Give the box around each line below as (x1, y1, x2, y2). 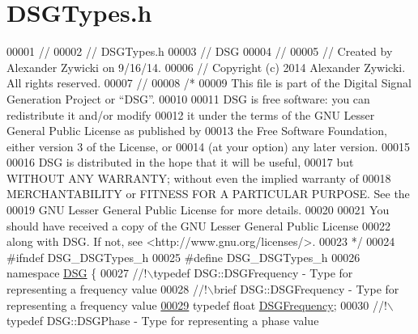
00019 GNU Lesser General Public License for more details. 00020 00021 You (6, 201, 390, 218)
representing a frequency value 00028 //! (6, 281, 207, 298)
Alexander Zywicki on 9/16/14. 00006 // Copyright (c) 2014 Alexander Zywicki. (6, 58, 406, 75)
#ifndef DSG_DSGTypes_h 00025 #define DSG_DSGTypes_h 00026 (6, 248, 360, 265)
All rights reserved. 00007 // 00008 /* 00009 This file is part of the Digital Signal (6, 74, 412, 91)
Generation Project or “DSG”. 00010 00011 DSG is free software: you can (6, 90, 370, 107)
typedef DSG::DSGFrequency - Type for (153, 264, 353, 281)
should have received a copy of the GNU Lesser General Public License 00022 (6, 217, 391, 234)
